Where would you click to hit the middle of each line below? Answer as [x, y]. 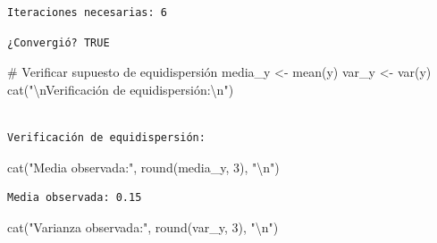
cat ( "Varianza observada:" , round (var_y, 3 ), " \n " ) [143, 226]
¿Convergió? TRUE [59, 42]
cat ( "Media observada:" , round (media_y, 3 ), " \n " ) [143, 167]
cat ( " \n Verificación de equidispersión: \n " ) [121, 89]
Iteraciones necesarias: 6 [87, 13]
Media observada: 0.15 [75, 198]
